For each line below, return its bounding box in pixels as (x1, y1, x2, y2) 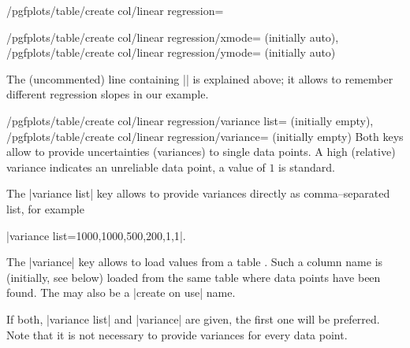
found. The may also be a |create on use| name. (6, 284, 236, 301)
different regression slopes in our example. (6, 86, 209, 102)
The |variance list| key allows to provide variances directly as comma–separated (6, 185, 390, 202)
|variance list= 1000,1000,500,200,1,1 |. (6, 227, 186, 243)
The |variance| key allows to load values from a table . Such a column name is (6, 254, 383, 270)
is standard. (278, 158, 335, 175)
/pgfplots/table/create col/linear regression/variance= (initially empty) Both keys (6, 128, 404, 144)
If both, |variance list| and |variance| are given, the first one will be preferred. (6, 310, 380, 327)
